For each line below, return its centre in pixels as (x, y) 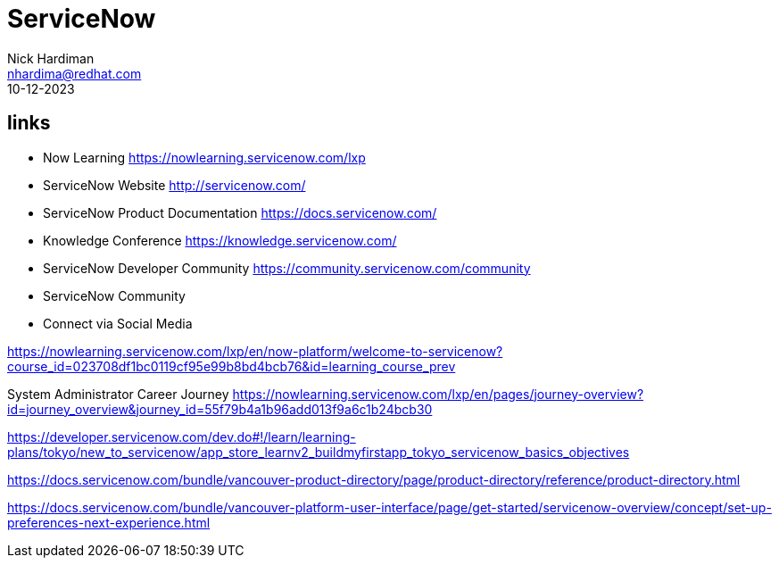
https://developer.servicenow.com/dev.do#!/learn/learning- (182, 436)
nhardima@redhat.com (75, 73)
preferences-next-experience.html (109, 522)
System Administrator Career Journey (118, 394)
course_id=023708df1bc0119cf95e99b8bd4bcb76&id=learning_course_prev (232, 366)
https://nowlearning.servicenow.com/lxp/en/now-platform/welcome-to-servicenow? (255, 351)
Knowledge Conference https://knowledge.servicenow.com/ (220, 240)
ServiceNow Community (114, 295)
